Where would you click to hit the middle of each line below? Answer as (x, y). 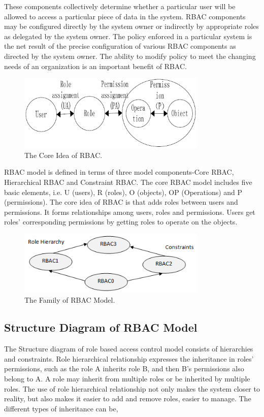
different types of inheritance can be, (61, 408)
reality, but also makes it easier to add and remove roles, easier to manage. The (128, 398)
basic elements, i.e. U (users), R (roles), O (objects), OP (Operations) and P (123, 192)
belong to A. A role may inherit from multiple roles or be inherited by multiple (127, 378)
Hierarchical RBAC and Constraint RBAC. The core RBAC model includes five (128, 182)
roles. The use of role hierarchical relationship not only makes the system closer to (132, 388)
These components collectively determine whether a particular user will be (120, 6)
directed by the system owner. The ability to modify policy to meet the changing (130, 56)
